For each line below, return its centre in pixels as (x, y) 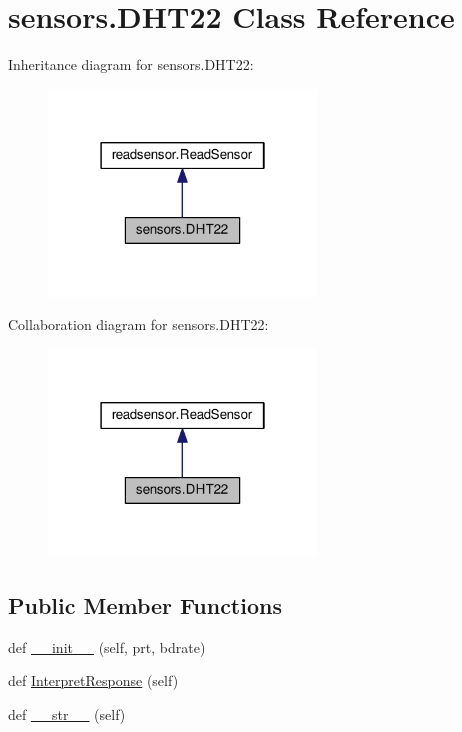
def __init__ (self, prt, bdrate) (107, 646)
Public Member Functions (145, 604)
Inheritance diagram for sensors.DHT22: (131, 64)
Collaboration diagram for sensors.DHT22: (138, 324)
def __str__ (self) (67, 713)
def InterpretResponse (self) (93, 680)
